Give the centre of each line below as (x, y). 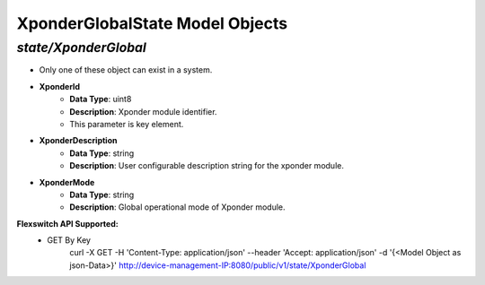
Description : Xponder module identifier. (143, 111)
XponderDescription (78, 141)
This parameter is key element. (127, 124)
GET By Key (69, 240)
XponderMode (67, 182)
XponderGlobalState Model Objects (152, 23)
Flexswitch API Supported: (67, 223)
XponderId (60, 86)
